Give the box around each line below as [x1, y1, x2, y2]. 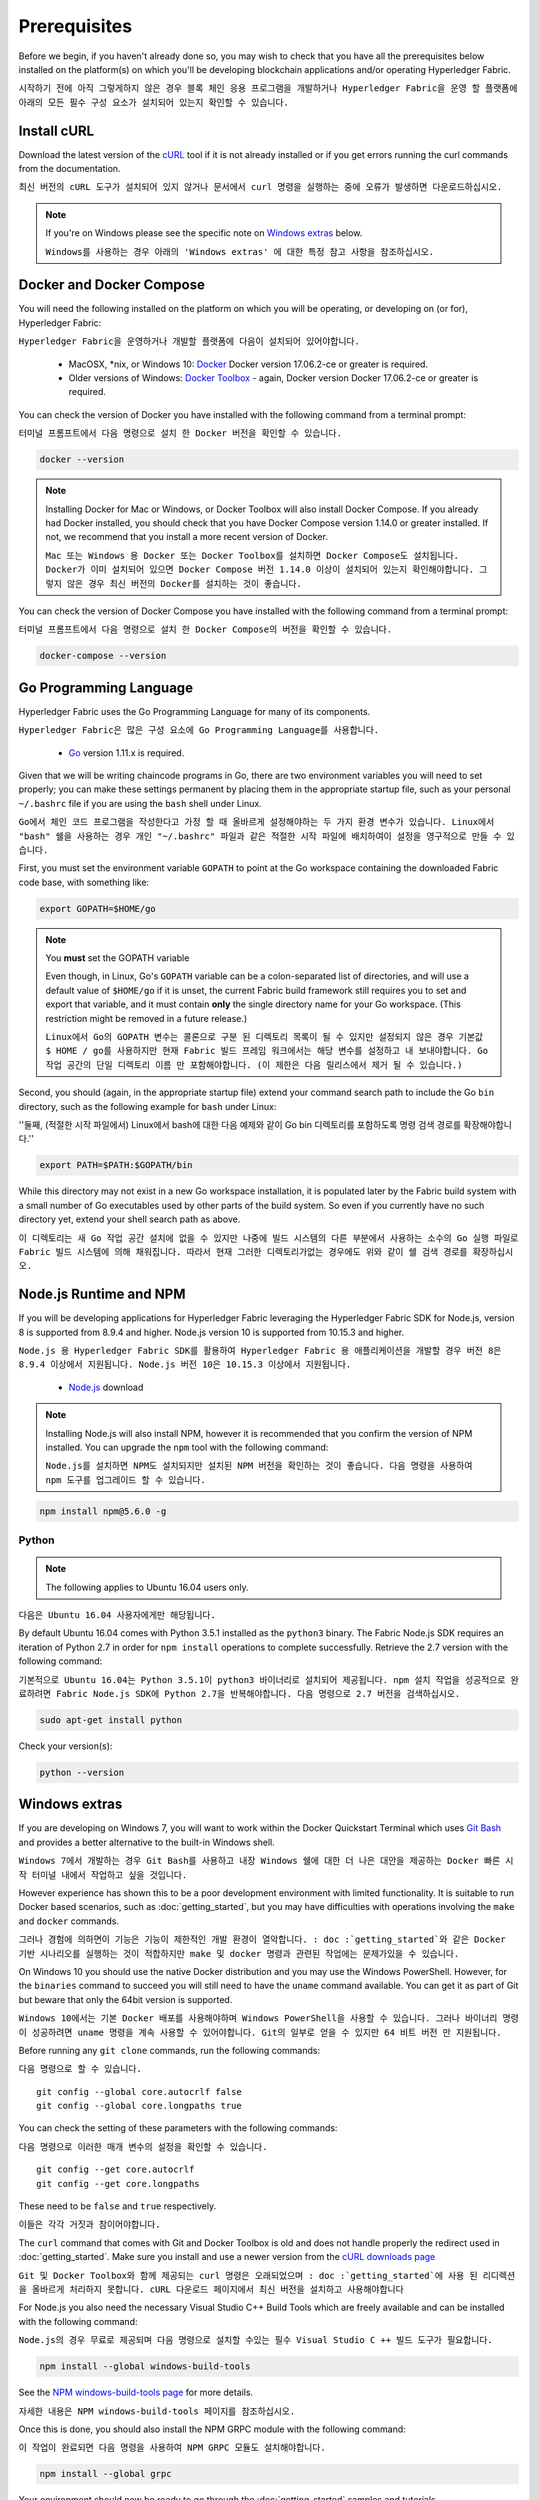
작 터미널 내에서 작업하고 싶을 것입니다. [18, 1869, 188, 1880]
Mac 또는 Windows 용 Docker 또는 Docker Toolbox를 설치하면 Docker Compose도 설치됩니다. [45, 550, 460, 561]
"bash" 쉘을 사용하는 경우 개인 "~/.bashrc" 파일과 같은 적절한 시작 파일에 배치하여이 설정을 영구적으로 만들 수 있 [18, 830, 515, 842]
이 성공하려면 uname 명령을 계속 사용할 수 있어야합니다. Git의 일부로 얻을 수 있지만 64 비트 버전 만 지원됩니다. [18, 2026, 502, 2038]
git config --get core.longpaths [36, 2178, 200, 2189]
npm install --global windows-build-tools [39, 2361, 251, 2372]
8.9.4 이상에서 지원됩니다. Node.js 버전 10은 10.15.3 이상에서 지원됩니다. [18, 1359, 352, 1370]
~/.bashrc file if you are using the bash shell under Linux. [18, 797, 262, 809]
